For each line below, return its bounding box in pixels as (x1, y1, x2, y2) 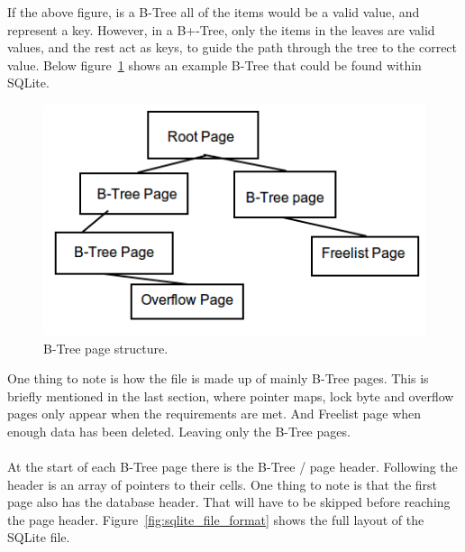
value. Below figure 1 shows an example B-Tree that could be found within (7, 55, 422, 74)
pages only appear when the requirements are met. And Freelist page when (7, 404, 422, 423)
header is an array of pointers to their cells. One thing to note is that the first (7, 474, 438, 493)
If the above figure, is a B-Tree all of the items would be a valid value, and (7, 3, 420, 21)
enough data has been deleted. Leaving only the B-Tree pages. (7, 421, 351, 440)
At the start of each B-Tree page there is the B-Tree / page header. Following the (7, 457, 458, 476)
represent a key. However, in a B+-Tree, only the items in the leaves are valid (7, 20, 435, 39)
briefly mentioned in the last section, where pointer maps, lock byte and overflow (7, 386, 454, 405)
